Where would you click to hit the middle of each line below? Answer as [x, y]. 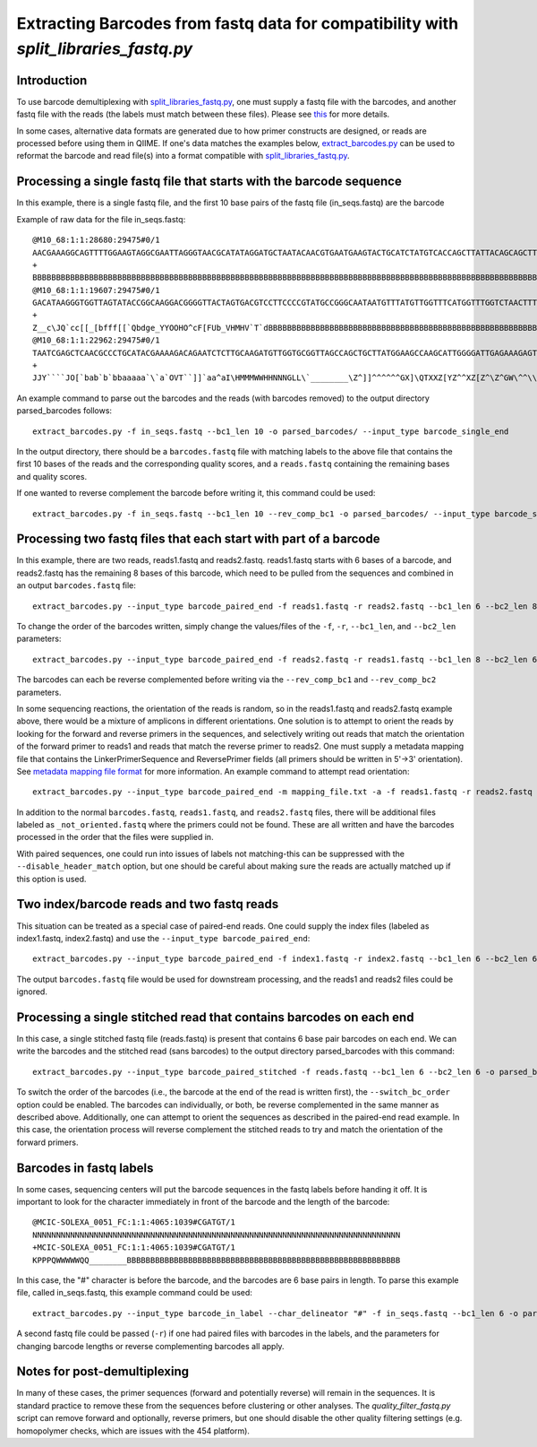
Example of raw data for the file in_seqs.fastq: [101, 219]
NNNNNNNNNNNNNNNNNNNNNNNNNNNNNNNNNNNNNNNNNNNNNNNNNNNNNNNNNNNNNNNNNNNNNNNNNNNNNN [217, 1235]
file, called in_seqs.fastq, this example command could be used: [134, 1293]
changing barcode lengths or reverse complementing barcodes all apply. [151, 1346]
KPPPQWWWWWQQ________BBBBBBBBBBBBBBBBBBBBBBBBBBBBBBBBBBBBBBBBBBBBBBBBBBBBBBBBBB [217, 1260]
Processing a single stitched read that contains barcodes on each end [215, 1017]
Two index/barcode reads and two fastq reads [148, 904]
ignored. [32, 992]
